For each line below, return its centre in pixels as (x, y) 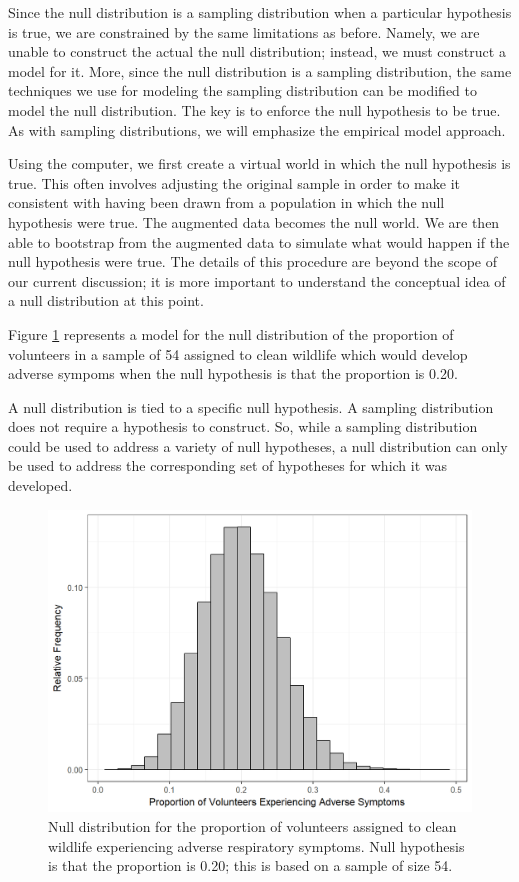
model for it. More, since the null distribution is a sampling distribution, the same (260, 70)
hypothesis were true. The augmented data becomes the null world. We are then (254, 221)
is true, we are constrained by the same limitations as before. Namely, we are (244, 31)
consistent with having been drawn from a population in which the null (226, 202)
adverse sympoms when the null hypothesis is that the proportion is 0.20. (233, 373)
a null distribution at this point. (106, 300)
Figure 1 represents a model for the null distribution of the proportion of (231, 333)
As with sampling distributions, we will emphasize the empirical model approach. (257, 129)
